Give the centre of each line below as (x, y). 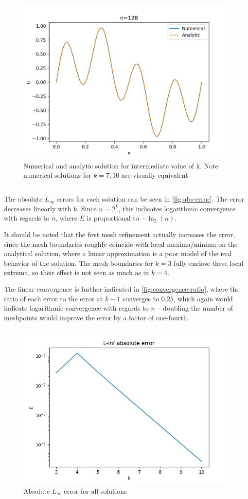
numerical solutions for (57, 175)
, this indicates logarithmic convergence (177, 208)
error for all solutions (95, 490)
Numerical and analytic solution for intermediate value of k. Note (121, 165)
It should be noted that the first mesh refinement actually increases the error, (120, 234)
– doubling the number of (195, 308)
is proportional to (113, 218)
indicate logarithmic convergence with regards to (76, 308)
